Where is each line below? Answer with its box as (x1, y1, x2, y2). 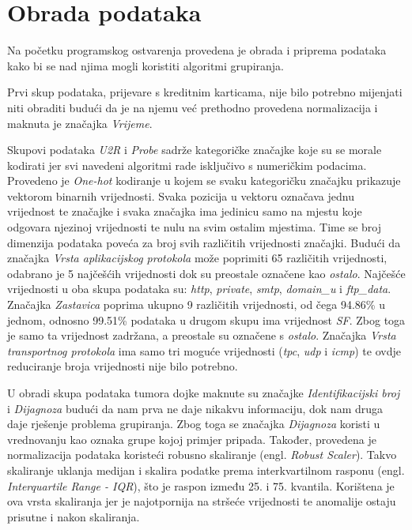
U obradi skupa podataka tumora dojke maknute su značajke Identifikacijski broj (7, 385, 400, 400)
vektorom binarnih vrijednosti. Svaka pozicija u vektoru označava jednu (7, 187, 354, 204)
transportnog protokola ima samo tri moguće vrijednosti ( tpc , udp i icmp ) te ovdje (7, 342, 401, 359)
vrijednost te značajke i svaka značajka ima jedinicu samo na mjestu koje (7, 203, 362, 220)
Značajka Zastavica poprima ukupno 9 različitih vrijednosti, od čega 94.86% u (7, 296, 385, 313)
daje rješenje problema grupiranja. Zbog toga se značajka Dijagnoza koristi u (7, 415, 380, 432)
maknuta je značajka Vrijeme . (7, 115, 153, 131)
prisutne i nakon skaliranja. (7, 508, 140, 524)
